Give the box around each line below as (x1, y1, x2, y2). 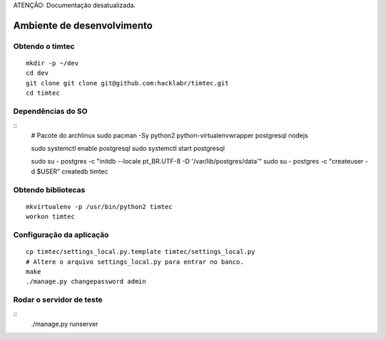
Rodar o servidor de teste (13, 295, 103, 305)
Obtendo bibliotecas (13, 185, 86, 195)
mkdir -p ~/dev (26, 59, 79, 67)
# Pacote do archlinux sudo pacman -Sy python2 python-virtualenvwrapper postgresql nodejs (31, 131, 309, 139)
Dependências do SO (13, 106, 88, 116)
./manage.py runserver (31, 319, 99, 328)
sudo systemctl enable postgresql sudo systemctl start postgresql (31, 144, 225, 153)
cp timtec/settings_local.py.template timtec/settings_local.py (26, 248, 256, 256)
